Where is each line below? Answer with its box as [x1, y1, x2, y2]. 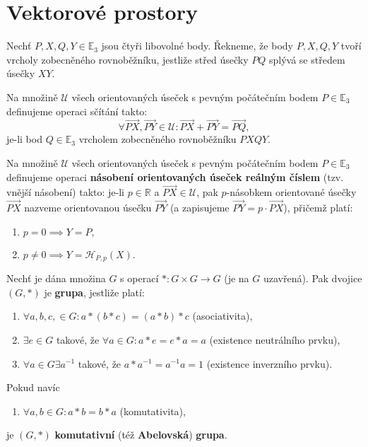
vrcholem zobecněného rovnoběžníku [78, 132, 237, 146]
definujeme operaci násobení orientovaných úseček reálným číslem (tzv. [6, 169, 344, 184]
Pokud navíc [6, 380, 60, 395]
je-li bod [6, 132, 42, 146]
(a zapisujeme [170, 200, 230, 215]
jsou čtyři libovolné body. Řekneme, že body [101, 38, 293, 53]
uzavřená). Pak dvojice [263, 271, 362, 286]
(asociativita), [192, 308, 253, 323]
